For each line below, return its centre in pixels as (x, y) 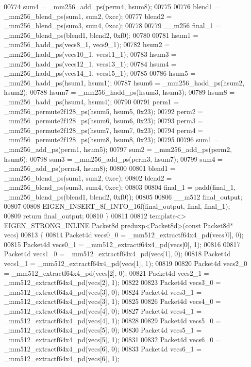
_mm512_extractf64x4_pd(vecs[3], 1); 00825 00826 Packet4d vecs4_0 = (112, 301)
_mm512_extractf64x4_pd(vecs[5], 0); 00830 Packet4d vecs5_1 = (103, 330)
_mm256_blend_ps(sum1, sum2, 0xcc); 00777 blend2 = (88, 16)
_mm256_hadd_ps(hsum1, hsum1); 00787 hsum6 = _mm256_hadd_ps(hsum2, (124, 82)
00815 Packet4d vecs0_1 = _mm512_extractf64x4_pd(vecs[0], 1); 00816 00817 (122, 244)
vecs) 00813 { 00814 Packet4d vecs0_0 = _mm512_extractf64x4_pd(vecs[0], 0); (124, 235)
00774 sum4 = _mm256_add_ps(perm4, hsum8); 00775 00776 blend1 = (112, 6)
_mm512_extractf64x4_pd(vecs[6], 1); (62, 358)
